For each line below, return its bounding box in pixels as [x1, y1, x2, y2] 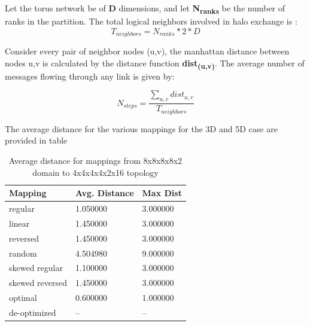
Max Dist [142, 187, 182, 199]
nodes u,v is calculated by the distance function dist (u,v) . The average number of [5, 56, 305, 71]
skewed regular [9, 261, 63, 274]
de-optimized [9, 306, 56, 318]
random [9, 246, 37, 259]
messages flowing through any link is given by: [5, 69, 175, 82]
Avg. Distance [75, 187, 134, 199]
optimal [9, 291, 37, 304]
